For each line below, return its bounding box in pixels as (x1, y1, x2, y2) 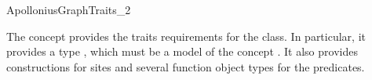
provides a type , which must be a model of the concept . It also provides (6, 43, 358, 60)
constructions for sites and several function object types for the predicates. (6, 58, 365, 75)
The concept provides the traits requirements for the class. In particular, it (6, 27, 366, 44)
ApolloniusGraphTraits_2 (6, 2, 131, 17)
